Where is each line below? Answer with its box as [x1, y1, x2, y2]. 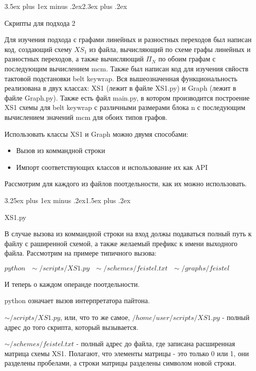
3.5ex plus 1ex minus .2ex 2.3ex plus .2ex [4, 1, 127, 11]
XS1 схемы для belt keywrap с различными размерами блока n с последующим [4, 102, 246, 112]
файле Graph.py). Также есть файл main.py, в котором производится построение [4, 92, 250, 103]
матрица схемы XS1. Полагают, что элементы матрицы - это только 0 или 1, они [4, 348, 249, 358]
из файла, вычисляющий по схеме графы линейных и [89, 44, 251, 54]
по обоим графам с [158, 53, 216, 64]
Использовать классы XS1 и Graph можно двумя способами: [4, 128, 189, 139]
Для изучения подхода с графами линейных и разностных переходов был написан [4, 34, 252, 45]
